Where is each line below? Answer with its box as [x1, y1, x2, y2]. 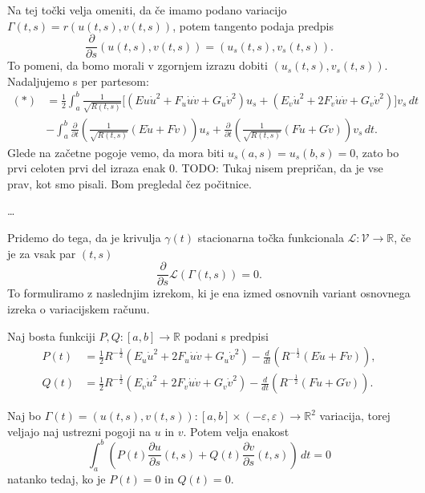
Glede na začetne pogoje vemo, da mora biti [7, 143, 225, 160]
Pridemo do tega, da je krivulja [7, 229, 161, 246]
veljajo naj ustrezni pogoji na [7, 422, 152, 439]
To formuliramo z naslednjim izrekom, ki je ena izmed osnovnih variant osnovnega [7, 285, 411, 301]
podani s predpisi [184, 327, 269, 344]
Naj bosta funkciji [7, 327, 95, 344]
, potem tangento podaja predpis [172, 17, 334, 34]
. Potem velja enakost [183, 422, 289, 439]
